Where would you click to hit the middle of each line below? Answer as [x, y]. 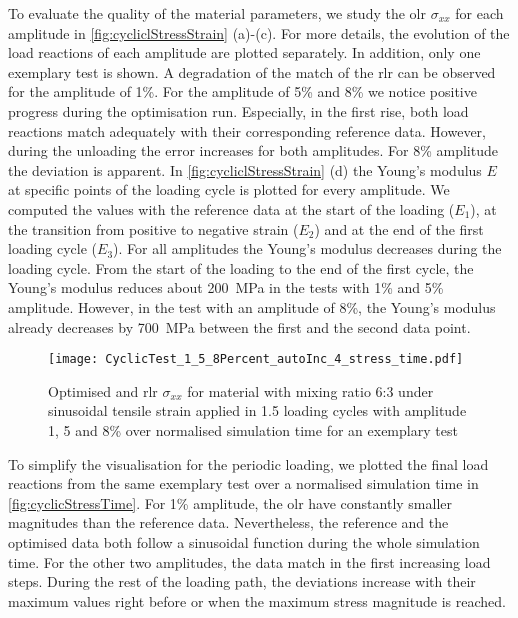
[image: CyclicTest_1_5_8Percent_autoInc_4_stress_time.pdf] [256, 359]
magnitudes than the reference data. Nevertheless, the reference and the [228, 522]
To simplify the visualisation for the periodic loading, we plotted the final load [248, 463]
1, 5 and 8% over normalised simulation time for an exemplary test [253, 429]
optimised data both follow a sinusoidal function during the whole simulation [244, 541]
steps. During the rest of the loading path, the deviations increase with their [242, 581]
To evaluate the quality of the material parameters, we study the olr [217, 13]
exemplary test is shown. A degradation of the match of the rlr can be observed [252, 71]
